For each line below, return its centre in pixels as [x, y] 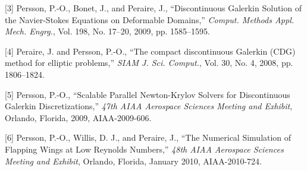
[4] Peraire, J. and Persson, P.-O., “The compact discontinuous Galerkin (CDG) [150, 51]
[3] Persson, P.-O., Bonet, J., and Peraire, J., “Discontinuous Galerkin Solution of [153, 8]
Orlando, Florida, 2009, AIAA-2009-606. [78, 117]
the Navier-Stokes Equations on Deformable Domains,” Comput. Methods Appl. [150, 19]
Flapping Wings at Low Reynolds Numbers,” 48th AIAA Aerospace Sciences [144, 149]
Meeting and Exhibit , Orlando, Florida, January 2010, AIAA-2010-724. [133, 161]
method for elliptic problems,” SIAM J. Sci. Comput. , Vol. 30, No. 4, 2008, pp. [149, 63]
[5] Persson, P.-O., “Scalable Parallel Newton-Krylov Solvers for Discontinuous [148, 94]
